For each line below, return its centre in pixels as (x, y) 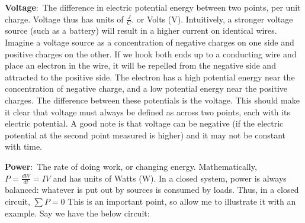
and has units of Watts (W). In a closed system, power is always (170, 178)
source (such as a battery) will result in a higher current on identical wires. (141, 30)
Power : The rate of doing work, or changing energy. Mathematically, (131, 166)
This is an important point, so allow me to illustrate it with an (182, 201)
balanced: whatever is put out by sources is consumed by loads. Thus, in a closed (152, 190)
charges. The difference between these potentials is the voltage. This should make (152, 100)
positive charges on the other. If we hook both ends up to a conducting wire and (151, 54)
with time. (23, 146)
